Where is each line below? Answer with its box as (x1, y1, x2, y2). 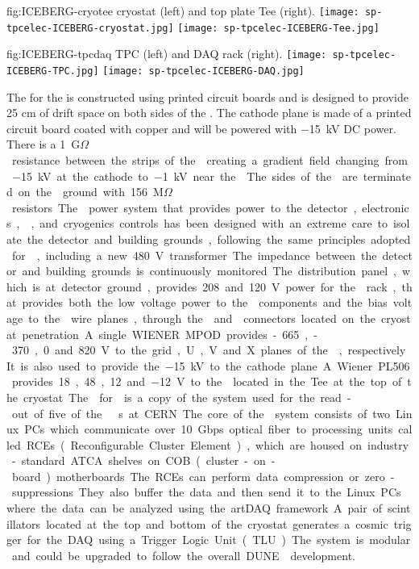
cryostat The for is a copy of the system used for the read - (23, 388, 351, 405)
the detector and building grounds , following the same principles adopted (27, 230, 411, 247)
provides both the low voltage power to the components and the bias (22, 294, 388, 311)
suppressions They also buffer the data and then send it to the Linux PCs (11, 483, 401, 500)
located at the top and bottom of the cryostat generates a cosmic (46, 515, 388, 532)
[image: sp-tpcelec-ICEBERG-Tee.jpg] (177, 22, 380, 34)
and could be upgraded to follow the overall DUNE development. (11, 546, 355, 563)
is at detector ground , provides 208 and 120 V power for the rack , (32, 278, 396, 295)
